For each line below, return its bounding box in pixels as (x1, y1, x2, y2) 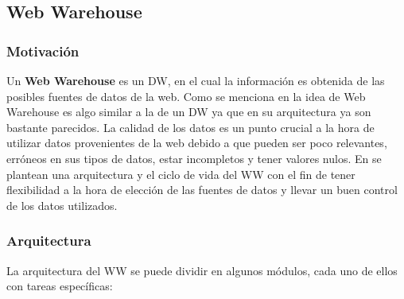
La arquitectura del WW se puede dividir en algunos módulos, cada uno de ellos (6, 262, 398, 278)
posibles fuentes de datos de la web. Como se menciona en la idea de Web (6, 87, 366, 104)
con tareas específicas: (6, 278, 113, 294)
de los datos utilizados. (6, 196, 118, 213)
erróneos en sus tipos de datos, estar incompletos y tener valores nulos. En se (6, 149, 382, 166)
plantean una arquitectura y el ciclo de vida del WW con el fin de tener (6, 165, 355, 182)
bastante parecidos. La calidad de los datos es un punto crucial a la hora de (6, 118, 375, 135)
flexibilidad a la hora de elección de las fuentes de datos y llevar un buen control (6, 181, 398, 198)
